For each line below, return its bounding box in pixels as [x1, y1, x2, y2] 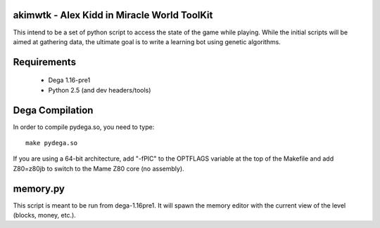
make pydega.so [25, 139, 78, 147]
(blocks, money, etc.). [13, 211, 77, 220]
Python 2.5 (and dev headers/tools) [48, 86, 151, 94]
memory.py [13, 182, 65, 194]
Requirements [13, 56, 77, 68]
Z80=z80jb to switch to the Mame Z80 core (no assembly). [13, 164, 184, 173]
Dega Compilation [13, 104, 94, 116]
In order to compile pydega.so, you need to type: [13, 123, 155, 131]
